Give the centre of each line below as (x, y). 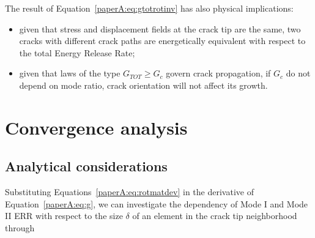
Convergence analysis (96, 127)
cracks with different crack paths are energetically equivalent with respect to (162, 41)
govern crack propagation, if (218, 73)
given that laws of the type (70, 73)
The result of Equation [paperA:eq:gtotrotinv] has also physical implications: (149, 8)
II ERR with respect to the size (64, 216)
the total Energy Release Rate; (77, 52)
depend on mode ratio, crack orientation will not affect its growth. (143, 85)
